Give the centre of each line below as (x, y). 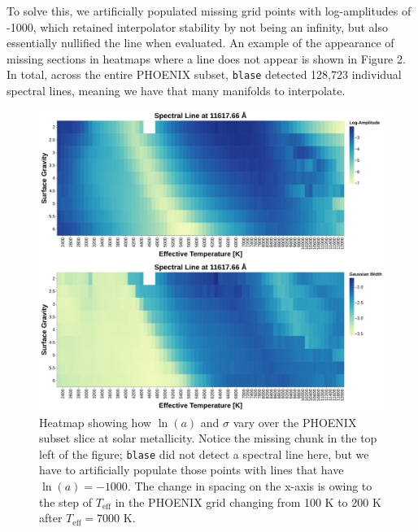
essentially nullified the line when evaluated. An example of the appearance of (200, 43)
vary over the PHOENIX (295, 422)
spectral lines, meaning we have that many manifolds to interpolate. (176, 91)
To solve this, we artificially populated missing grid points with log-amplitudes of (209, 11)
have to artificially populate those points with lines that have (192, 470)
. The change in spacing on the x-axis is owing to (250, 486)
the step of (66, 501)
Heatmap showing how (96, 422)
